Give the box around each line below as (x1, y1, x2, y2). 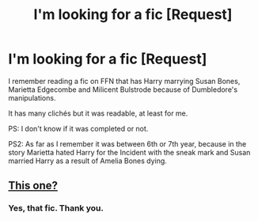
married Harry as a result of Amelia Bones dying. (8, 156, 168, 166)
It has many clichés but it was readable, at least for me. (8, 109, 188, 118)
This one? (8, 179, 58, 192)
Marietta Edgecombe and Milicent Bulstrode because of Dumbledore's (8, 85, 238, 94)
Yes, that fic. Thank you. (8, 203, 104, 214)
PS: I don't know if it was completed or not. (8, 124, 149, 133)
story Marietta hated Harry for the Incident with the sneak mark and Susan (8, 147, 251, 157)
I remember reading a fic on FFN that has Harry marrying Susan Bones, (8, 76, 241, 86)
